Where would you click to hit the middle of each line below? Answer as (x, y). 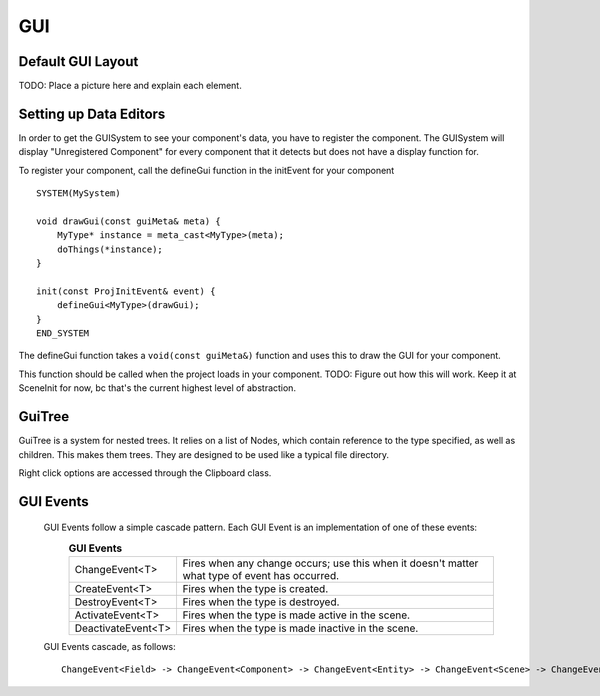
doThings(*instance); (110, 249)
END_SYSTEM (63, 333)
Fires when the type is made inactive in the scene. (300, 628)
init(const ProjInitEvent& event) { (126, 291)
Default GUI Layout (78, 61)
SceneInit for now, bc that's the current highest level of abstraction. (157, 388)
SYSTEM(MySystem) (78, 193)
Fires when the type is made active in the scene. (296, 615)
